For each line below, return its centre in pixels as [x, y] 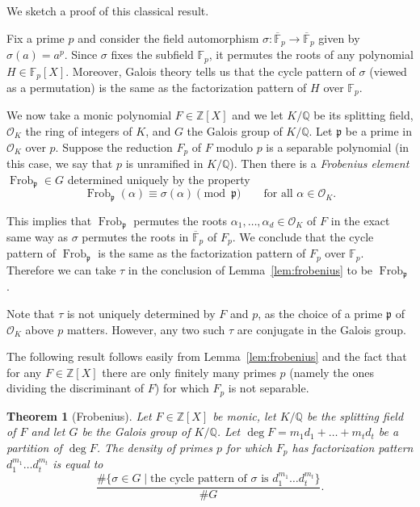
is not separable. [269, 388]
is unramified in [164, 163]
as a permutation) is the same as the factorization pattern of [157, 87]
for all [278, 194]
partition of [34, 447]
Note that [31, 313]
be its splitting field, [363, 115]
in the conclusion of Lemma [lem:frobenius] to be [250, 269]
